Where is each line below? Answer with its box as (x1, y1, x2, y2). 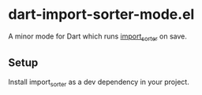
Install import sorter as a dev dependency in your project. (8, 77, 189, 88)
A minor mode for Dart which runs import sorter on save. (8, 31, 187, 42)
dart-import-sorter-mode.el (8, 5, 195, 24)
